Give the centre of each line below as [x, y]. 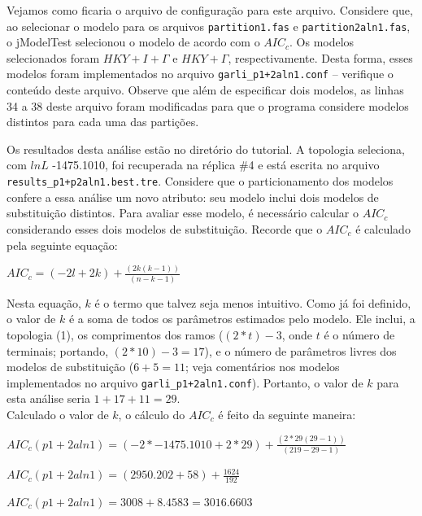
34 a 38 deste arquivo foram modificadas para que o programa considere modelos [208, 105]
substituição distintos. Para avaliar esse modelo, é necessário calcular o [183, 213]
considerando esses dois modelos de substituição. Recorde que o [165, 228]
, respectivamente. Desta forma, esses [320, 57]
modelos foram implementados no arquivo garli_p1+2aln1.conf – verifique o [200, 74]
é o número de [359, 334]
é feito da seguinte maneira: [287, 414]
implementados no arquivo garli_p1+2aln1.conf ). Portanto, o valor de [185, 382]
